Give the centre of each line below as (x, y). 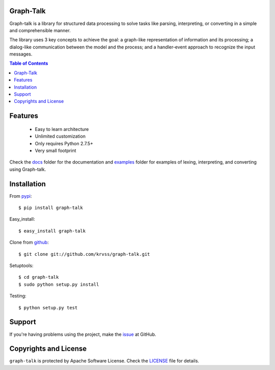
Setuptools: (21, 266)
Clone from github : (29, 243)
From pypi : (21, 196)
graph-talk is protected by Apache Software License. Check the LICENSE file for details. (104, 361)
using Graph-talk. (28, 169)
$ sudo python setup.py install (59, 284)
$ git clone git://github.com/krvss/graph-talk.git (84, 254)
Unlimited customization (60, 136)
